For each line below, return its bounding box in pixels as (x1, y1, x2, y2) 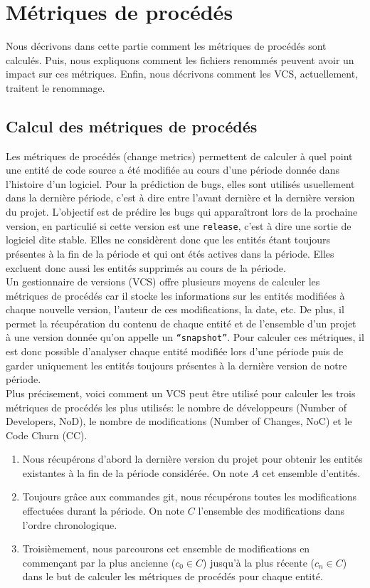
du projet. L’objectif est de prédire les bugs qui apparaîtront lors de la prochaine (6, 204, 358, 219)
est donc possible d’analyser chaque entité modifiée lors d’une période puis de (6, 344, 344, 359)
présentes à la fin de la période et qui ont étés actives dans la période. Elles (6, 246, 334, 261)
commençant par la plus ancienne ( (22, 555, 176, 569)
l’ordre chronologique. (22, 517, 117, 532)
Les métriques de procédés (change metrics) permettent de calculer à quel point (6, 148, 353, 163)
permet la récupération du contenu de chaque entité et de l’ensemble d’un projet (6, 315, 356, 330)
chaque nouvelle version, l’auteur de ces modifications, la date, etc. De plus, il (6, 302, 344, 317)
